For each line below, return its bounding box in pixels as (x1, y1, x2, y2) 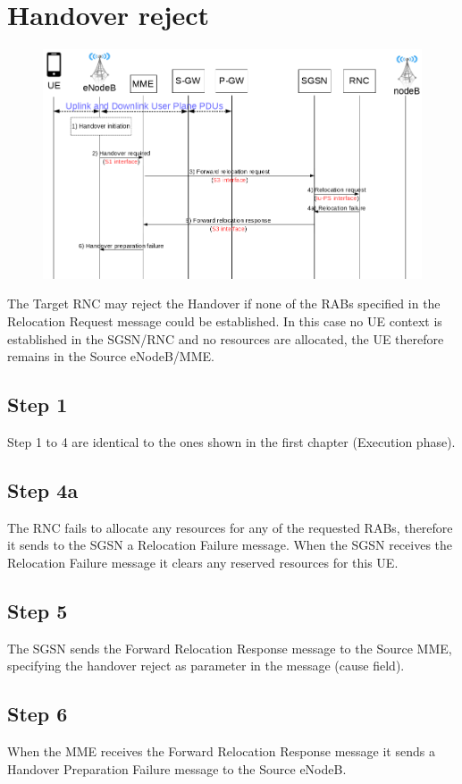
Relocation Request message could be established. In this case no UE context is (7, 311, 442, 330)
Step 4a (7, 476, 79, 503)
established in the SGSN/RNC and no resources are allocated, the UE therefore (7, 329, 444, 348)
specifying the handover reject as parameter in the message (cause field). (7, 656, 405, 675)
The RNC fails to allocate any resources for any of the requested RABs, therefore (7, 518, 453, 536)
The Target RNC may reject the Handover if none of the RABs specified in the (7, 294, 441, 313)
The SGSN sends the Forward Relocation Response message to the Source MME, (7, 638, 452, 657)
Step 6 (7, 700, 68, 728)
